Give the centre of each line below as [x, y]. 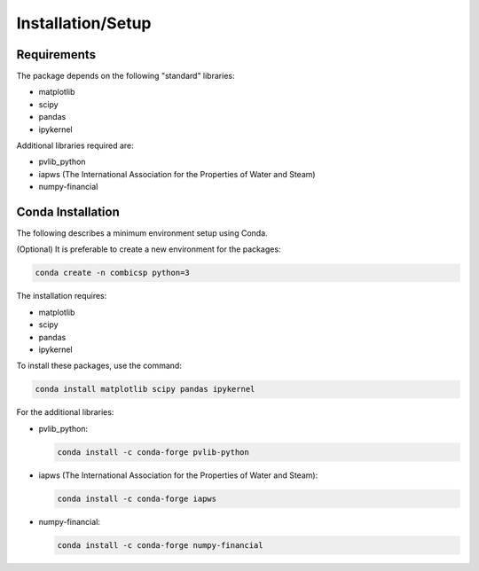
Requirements [56, 55]
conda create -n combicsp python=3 [112, 273]
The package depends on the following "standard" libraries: [126, 76]
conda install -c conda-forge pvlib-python [153, 452]
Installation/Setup [84, 23]
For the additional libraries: [65, 412]
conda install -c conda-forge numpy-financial [160, 545]
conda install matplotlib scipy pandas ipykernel [145, 389]
